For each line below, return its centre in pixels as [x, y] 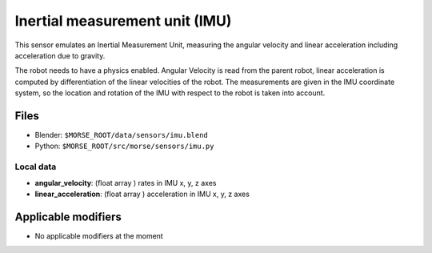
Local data [36, 167]
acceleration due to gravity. [60, 55]
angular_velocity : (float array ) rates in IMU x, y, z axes [126, 183]
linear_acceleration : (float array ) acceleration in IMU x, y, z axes [142, 194]
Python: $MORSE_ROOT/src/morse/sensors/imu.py [124, 146]
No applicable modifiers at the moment [99, 235]
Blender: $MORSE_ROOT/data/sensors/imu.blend [121, 135]
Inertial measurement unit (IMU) [123, 21]
